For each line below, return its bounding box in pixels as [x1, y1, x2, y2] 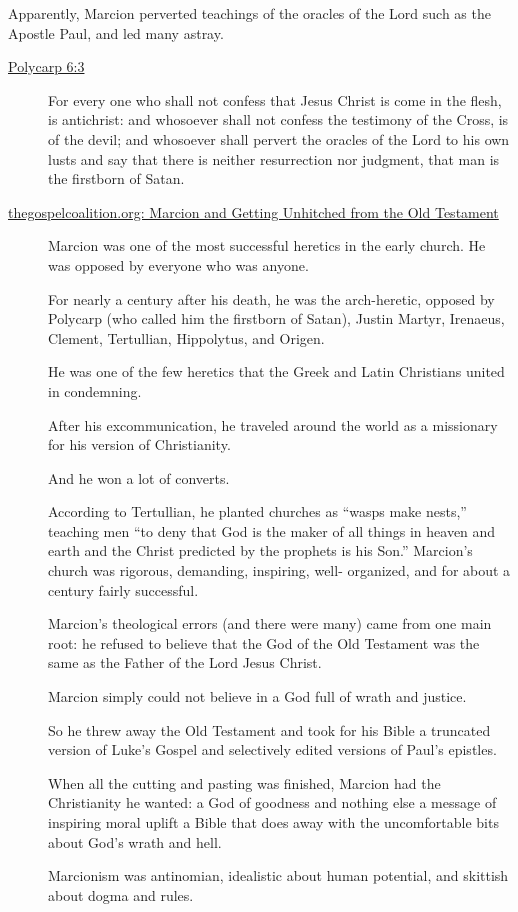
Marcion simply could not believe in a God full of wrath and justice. [48, 686, 467, 707]
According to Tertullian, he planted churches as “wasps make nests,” [48, 501, 467, 522]
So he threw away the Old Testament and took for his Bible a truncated [48, 719, 491, 740]
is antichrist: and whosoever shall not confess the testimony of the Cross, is [48, 109, 509, 130]
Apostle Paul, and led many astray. [8, 22, 224, 43]
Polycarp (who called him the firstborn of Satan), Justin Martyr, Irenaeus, [48, 308, 505, 329]
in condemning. [48, 380, 142, 401]
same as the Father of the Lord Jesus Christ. [48, 652, 322, 673]
